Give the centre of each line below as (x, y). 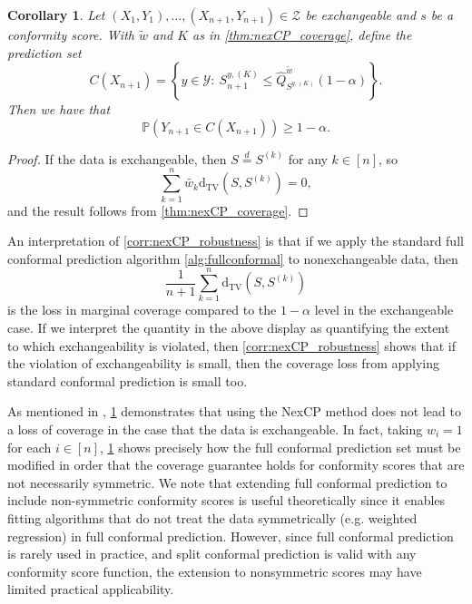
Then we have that (59, 109)
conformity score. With (71, 34)
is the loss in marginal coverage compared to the (142, 310)
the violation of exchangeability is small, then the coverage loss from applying (223, 363)
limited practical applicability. (91, 589)
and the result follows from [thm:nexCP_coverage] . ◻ (158, 210)
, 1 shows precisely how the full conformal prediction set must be (280, 447)
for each (29, 447)
